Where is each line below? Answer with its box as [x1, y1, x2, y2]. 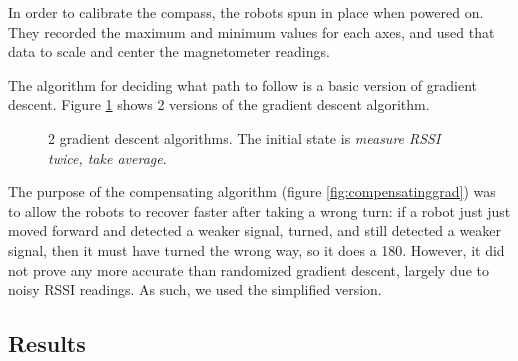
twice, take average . [48, 147, 167, 168]
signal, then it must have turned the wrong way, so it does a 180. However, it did [8, 239, 505, 260]
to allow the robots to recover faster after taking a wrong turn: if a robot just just [8, 200, 511, 221]
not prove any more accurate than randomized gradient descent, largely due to [8, 259, 489, 280]
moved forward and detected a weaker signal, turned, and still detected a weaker [8, 220, 502, 241]
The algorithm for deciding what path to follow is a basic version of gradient [8, 74, 478, 95]
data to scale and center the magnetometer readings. [8, 41, 330, 62]
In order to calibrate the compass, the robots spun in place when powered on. [8, 2, 484, 22]
